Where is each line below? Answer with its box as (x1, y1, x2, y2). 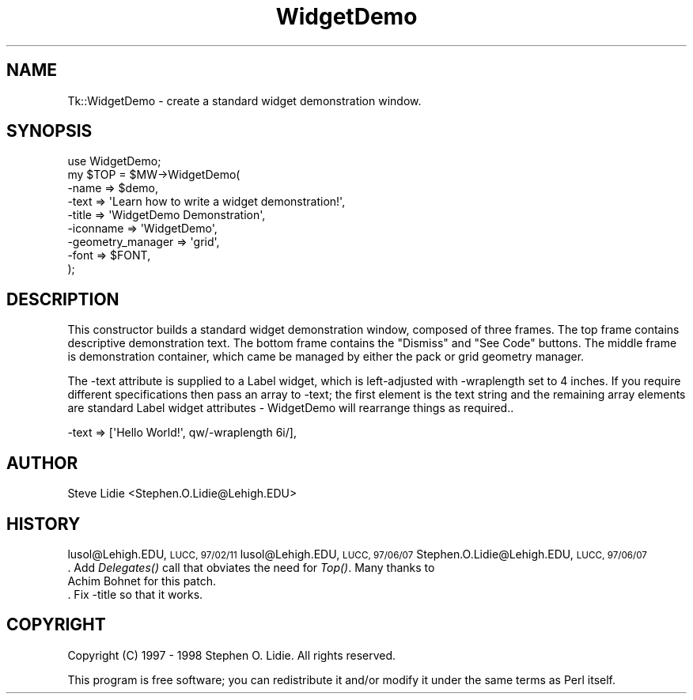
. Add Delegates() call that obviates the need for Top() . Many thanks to (67, 560, 435, 574)
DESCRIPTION (6, 289, 119, 309)
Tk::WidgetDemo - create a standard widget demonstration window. (67, 93, 422, 108)
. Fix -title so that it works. (67, 587, 203, 601)
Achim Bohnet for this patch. (67, 573, 216, 588)
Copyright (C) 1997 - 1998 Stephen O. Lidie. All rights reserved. (67, 648, 396, 662)
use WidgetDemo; (67, 154, 161, 168)
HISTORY (6, 513, 81, 534)
